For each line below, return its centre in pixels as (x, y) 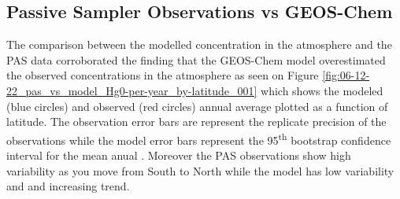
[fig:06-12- (346, 75)
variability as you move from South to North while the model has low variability (200, 170)
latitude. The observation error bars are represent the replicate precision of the (196, 122)
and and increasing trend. (68, 186)
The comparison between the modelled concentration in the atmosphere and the (199, 44)
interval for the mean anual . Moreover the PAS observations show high (179, 155)
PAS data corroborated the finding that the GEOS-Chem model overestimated (196, 59)
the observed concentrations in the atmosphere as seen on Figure (163, 75)
